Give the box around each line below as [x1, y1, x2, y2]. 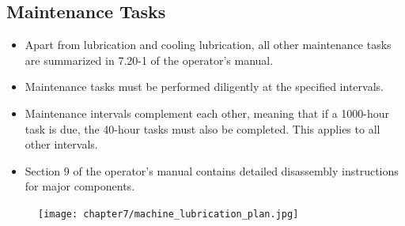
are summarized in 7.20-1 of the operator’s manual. [25, 51, 274, 68]
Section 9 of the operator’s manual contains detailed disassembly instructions [25, 162, 399, 179]
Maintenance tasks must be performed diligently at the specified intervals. [25, 78, 384, 95]
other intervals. [25, 136, 98, 153]
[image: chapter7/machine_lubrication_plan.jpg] [38, 208, 299, 220]
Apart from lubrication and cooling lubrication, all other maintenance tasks [25, 36, 392, 53]
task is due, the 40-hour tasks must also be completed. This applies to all [25, 120, 380, 137]
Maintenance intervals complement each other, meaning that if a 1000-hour [25, 104, 390, 121]
